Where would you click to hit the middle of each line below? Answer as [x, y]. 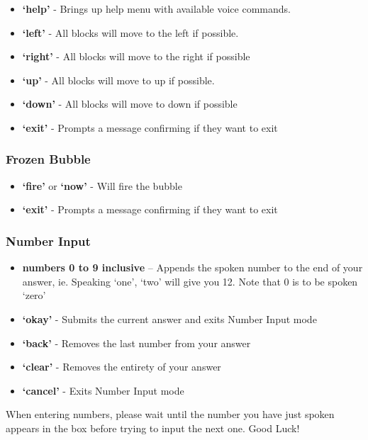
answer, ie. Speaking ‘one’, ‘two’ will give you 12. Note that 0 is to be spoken [190, 281]
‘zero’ [34, 295]
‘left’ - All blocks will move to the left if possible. [130, 32]
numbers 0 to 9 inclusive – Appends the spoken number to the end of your [193, 267]
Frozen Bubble [48, 159]
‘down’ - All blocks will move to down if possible [130, 104]
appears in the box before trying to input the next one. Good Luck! [153, 428]
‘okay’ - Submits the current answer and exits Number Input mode [169, 318]
